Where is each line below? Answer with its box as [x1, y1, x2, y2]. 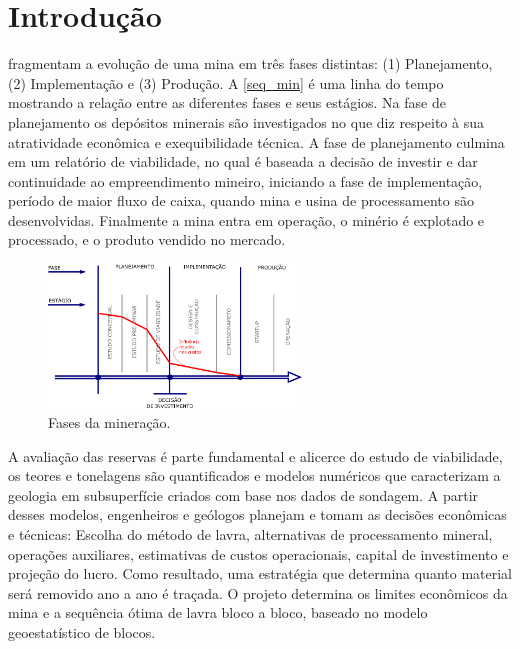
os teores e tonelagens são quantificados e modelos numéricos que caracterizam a [8, 465, 501, 486]
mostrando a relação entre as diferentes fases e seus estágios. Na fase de [8, 92, 446, 113]
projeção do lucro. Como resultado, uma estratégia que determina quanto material [8, 563, 512, 584]
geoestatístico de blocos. [8, 621, 156, 642]
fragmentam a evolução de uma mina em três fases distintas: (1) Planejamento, [8, 53, 493, 74]
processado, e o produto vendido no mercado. [8, 229, 286, 250]
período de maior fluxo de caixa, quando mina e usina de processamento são [8, 190, 474, 211]
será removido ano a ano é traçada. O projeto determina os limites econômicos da [8, 582, 508, 603]
